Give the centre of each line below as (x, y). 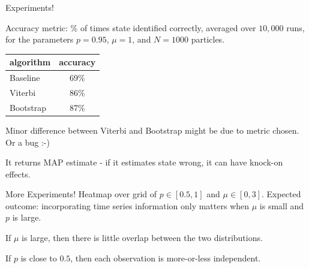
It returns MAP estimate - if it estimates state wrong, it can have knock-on (144, 162)
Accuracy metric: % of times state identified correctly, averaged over (131, 27)
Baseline (25, 78)
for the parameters (40, 39)
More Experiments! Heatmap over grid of (81, 194)
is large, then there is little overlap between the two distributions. (142, 238)
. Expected (281, 194)
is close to (39, 258)
